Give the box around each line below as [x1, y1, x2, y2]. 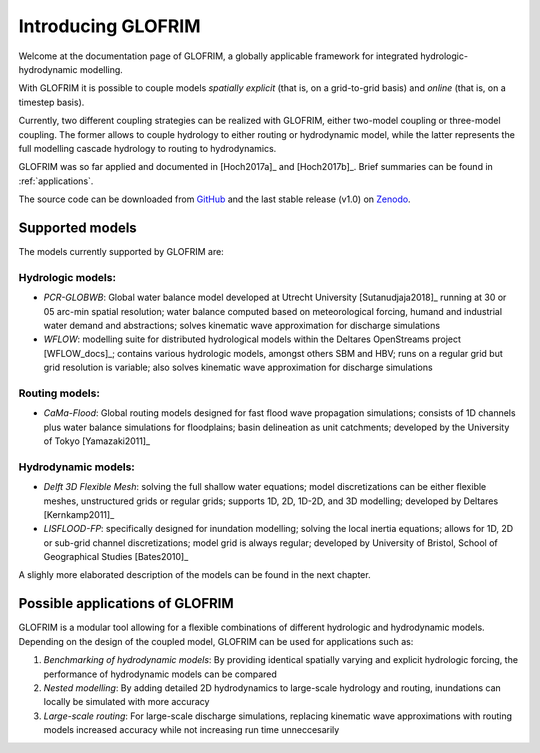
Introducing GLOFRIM [18, 15, 201, 37]
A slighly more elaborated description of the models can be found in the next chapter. [18, 569, 371, 581]
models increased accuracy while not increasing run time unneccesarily [43, 724, 340, 736]
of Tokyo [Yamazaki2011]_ [43, 435, 150, 447]
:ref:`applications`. [18, 175, 94, 187]
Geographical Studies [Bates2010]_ [43, 551, 189, 563]
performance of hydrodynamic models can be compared [43, 668, 277, 680]
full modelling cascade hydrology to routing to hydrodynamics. [18, 142, 277, 154]
